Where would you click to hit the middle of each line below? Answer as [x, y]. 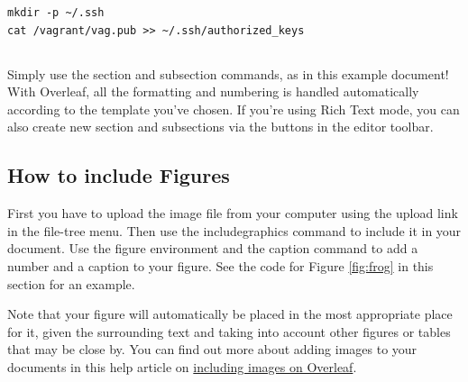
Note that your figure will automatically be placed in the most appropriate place [230, 314]
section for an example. [71, 283]
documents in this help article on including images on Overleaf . [182, 366]
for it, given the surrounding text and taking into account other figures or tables [229, 331]
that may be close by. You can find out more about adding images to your [212, 349]
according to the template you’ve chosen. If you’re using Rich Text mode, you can [234, 109]
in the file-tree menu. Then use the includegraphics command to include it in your [234, 230]
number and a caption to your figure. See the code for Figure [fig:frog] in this [220, 265]
